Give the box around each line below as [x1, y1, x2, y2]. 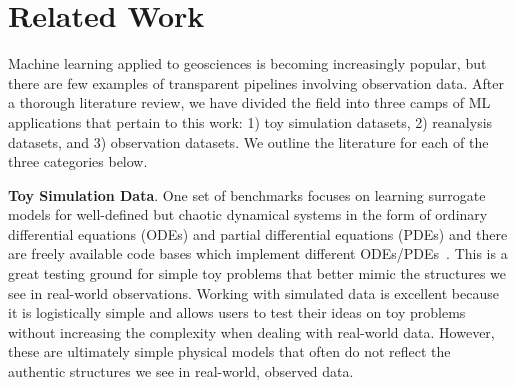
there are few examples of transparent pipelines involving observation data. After [8, 72, 505, 93]
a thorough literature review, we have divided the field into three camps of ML [8, 92, 491, 113]
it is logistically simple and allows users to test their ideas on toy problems [8, 302, 466, 323]
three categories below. [8, 151, 148, 172]
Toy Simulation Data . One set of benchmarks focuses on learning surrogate [8, 184, 486, 205]
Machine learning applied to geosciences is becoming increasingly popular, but [8, 53, 487, 74]
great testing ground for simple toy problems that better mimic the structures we [8, 263, 507, 284]
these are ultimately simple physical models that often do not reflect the [8, 341, 451, 362]
